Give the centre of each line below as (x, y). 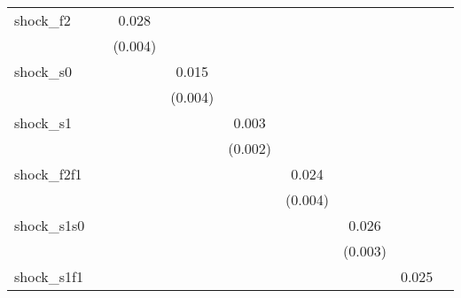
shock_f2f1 (48, 174)
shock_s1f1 (49, 276)
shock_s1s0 (50, 225)
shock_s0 (43, 71)
